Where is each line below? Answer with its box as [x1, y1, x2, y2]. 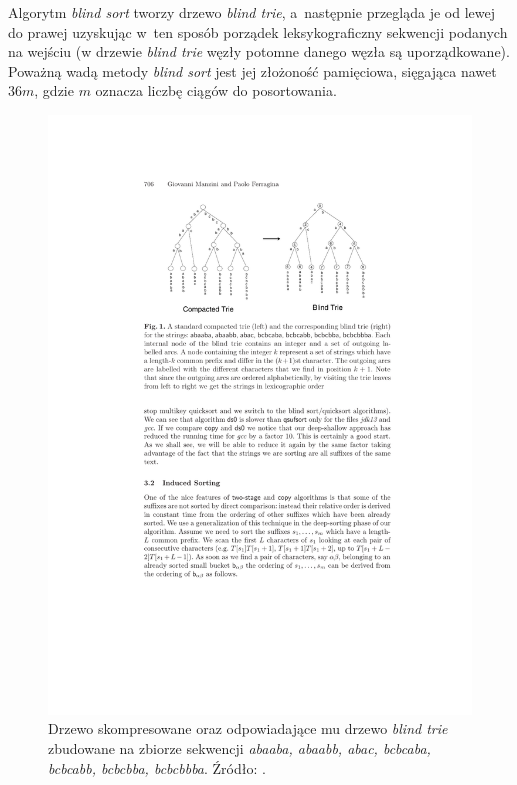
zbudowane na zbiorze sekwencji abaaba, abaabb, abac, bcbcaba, [48, 738, 431, 759]
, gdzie [34, 80, 74, 101]
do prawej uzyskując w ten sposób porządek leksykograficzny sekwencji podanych [8, 21, 508, 42]
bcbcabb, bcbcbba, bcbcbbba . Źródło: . [48, 757, 266, 778]
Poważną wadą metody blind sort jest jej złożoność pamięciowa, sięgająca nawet [8, 60, 497, 81]
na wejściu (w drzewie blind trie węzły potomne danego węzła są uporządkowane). [8, 41, 510, 62]
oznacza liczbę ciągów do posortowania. [95, 80, 337, 101]
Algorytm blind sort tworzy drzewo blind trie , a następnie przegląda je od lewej [8, 2, 496, 22]
